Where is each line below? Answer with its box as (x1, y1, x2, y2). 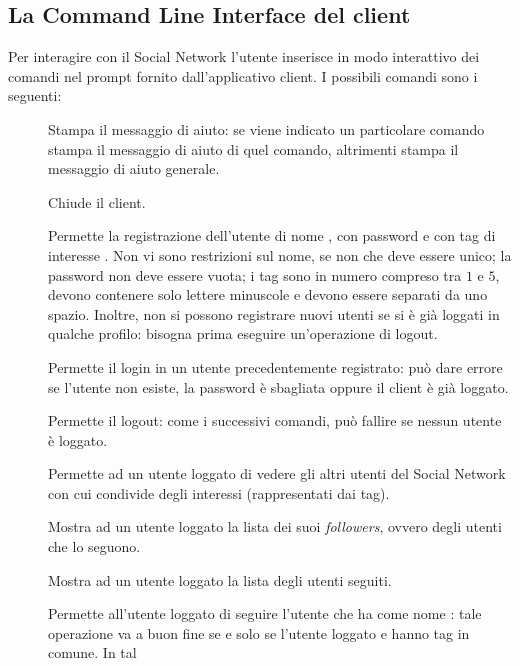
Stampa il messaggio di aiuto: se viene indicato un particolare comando (48, 118, 485, 139)
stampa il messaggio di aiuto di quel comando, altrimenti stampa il (48, 138, 459, 159)
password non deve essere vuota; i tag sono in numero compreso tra (48, 264, 462, 285)
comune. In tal (48, 642, 137, 663)
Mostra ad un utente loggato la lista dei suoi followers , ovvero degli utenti (48, 516, 502, 537)
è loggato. (48, 429, 108, 450)
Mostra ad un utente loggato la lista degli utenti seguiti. (48, 569, 392, 590)
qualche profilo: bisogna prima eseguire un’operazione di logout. (48, 323, 438, 344)
